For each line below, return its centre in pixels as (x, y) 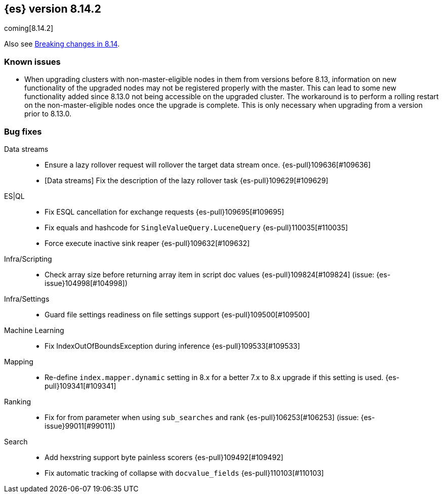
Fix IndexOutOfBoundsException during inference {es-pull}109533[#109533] (172, 346)
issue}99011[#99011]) (80, 426)
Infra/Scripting (28, 259)
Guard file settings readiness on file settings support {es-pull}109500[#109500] (177, 314)
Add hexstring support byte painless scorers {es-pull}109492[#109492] (164, 457)
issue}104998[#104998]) (86, 283)
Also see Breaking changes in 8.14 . (62, 44)
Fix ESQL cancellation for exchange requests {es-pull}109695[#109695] (165, 212)
